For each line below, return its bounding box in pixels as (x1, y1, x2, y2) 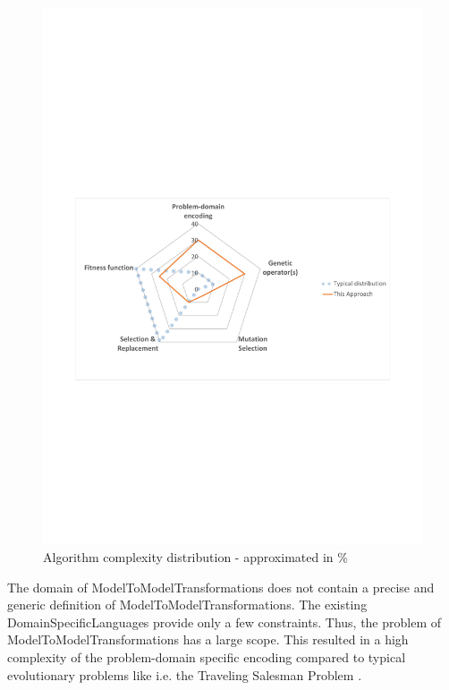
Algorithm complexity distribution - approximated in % (43, 548, 348, 566)
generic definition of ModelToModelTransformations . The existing (7, 595, 368, 614)
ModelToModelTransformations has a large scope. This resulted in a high (7, 630, 409, 649)
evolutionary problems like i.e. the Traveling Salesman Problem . (7, 665, 362, 684)
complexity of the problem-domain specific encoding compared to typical (7, 648, 406, 667)
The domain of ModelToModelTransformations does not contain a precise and (7, 577, 435, 596)
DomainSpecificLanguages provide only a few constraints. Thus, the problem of (7, 612, 442, 631)
